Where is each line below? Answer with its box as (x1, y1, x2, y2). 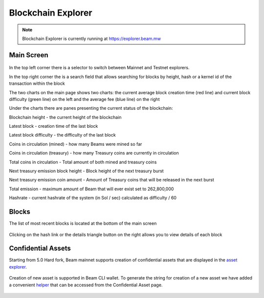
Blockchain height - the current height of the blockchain (9, 114, 122, 120)
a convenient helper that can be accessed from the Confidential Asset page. (9, 282, 163, 288)
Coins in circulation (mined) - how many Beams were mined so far (9, 141, 142, 147)
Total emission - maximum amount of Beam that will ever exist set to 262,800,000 (9, 186, 174, 192)
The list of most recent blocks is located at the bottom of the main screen (9, 220, 157, 226)
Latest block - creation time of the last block (9, 123, 98, 129)
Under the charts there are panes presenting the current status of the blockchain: (9, 105, 173, 111)
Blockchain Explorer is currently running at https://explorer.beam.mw (22, 36, 161, 41)
